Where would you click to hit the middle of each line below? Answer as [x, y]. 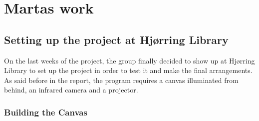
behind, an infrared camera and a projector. [71, 90]
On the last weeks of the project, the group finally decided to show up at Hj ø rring [129, 60]
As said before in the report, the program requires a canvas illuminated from [121, 80]
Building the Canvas [46, 112]
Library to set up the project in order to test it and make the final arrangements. [128, 70]
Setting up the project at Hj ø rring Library [116, 39]
